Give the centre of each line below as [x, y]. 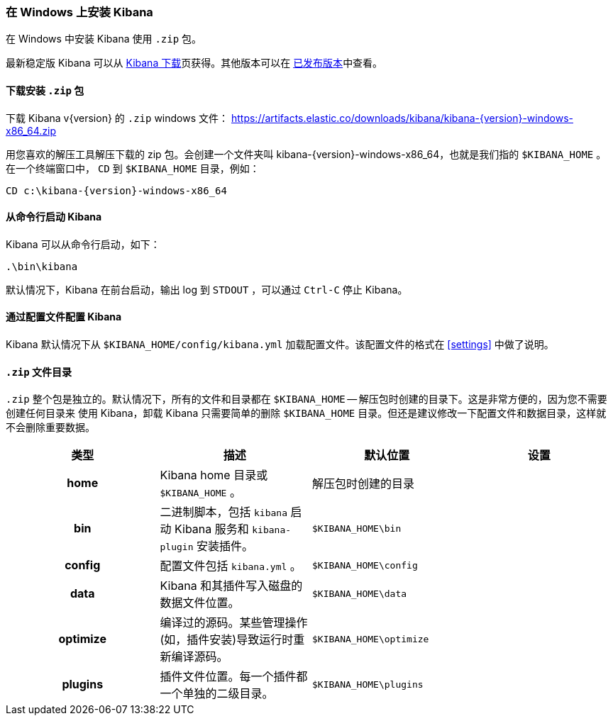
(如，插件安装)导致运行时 [227, 640]
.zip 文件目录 [39, 371]
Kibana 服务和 [212, 529]
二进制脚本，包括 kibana [223, 512]
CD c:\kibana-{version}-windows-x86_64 [116, 190]
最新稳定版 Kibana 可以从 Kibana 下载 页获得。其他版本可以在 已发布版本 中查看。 [194, 63]
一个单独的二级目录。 [217, 694]
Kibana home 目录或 [214, 475]
